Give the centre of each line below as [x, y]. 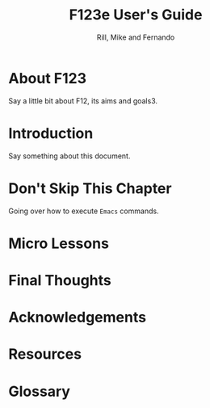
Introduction [51, 133]
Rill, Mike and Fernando [136, 37]
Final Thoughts [60, 280]
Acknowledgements [78, 318]
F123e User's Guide [136, 15]
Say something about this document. [69, 156]
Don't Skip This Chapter [90, 188]
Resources [45, 354]
